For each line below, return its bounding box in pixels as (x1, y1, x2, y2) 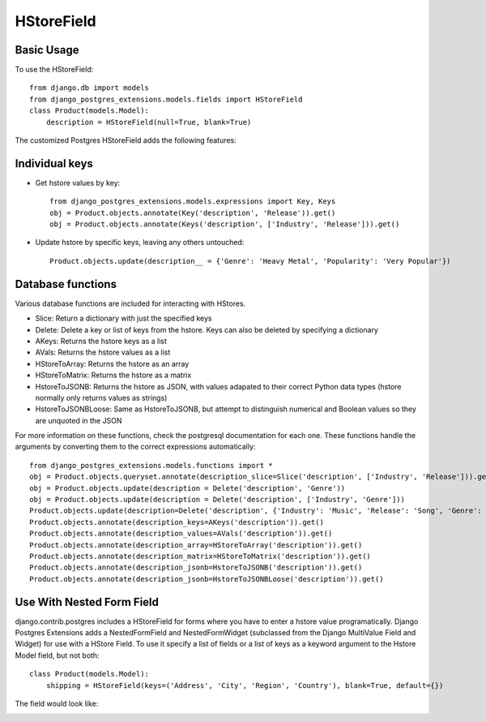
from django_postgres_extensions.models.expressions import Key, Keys (49, 197, 336, 206)
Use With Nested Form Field (15, 595, 160, 608)
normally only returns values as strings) (35, 393, 168, 402)
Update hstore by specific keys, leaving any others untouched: (35, 238, 245, 247)
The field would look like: (15, 698, 99, 709)
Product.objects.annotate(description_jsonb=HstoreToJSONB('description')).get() (29, 563, 363, 572)
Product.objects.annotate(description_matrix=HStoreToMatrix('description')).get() (29, 552, 372, 561)
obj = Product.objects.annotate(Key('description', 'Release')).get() (49, 208, 336, 217)
